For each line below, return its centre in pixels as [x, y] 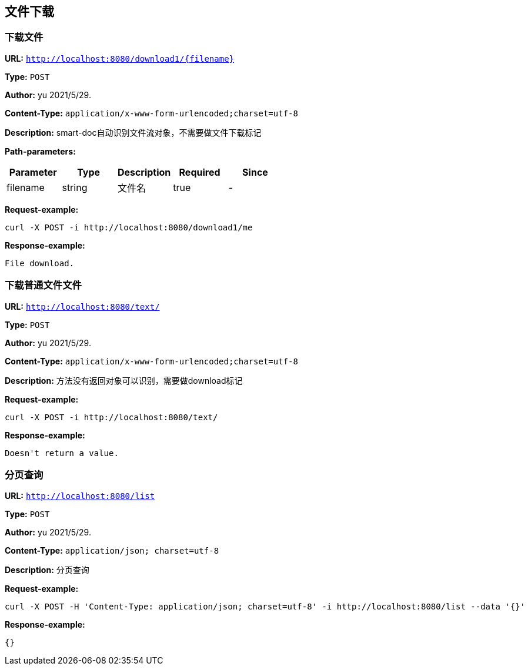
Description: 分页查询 [47, 570]
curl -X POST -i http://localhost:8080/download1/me [129, 227]
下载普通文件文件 [43, 285]
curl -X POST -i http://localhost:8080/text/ [111, 417]
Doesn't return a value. [62, 453]
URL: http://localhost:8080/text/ [82, 306]
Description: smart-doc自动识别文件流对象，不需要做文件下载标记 [133, 132]
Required [200, 172]
